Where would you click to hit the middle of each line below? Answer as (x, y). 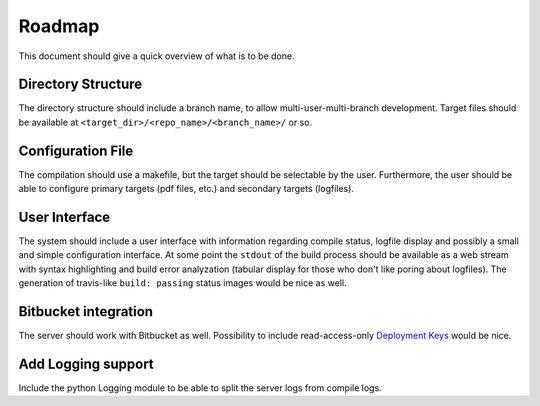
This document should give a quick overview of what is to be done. (156, 56)
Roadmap (59, 26)
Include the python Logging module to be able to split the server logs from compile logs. (200, 388)
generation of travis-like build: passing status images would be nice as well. (182, 283)
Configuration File (76, 150)
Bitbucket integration (86, 311)
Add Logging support (86, 363)
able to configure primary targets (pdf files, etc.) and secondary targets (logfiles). (186, 189)
